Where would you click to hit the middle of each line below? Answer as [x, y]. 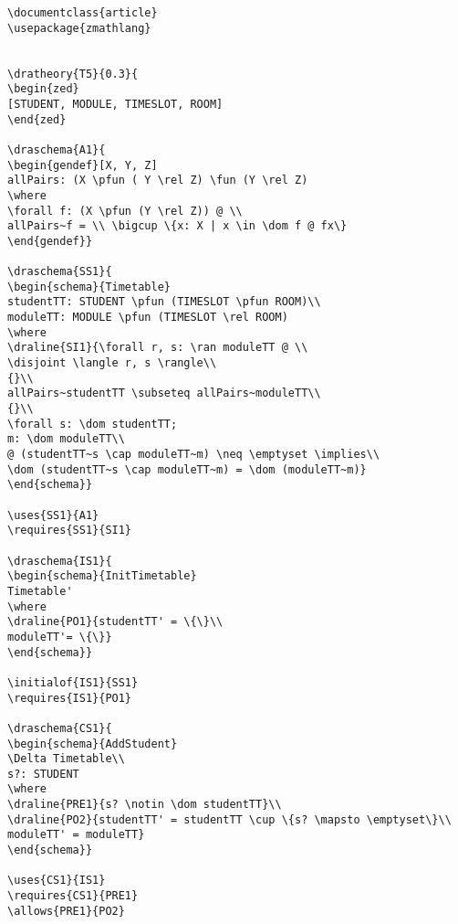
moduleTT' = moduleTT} [76, 835]
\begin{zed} [43, 89]
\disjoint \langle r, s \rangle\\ [112, 363]
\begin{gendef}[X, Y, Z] [83, 165]
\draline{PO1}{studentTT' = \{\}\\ [115, 622]
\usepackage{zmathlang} [79, 28]
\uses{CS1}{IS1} [57, 881]
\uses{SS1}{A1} [53, 515]
